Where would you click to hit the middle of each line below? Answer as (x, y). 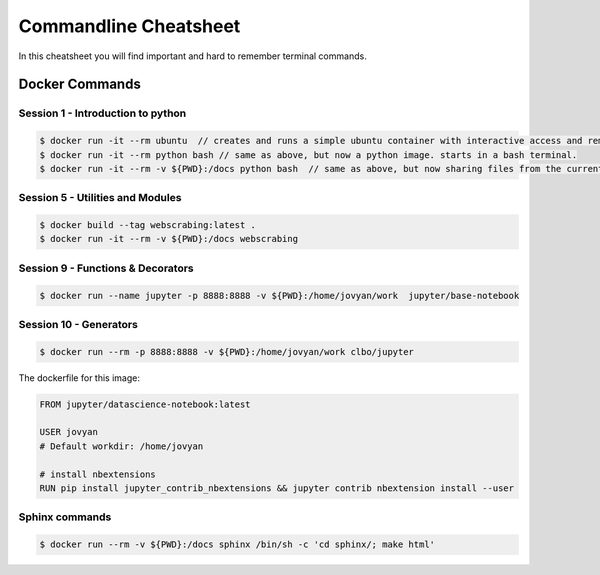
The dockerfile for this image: (79, 377)
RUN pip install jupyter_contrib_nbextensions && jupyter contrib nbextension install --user (277, 488)
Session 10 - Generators (78, 324)
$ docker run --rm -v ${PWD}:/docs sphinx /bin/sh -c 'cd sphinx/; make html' (237, 544)
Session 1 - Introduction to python (102, 113)
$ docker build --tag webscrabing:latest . (148, 225)
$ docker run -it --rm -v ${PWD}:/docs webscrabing (169, 239)
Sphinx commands (65, 517)
